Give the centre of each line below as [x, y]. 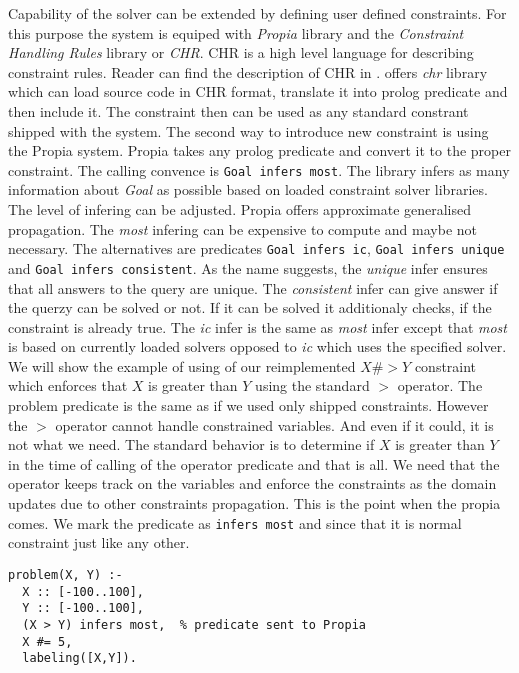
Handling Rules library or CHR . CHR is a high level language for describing [241, 52]
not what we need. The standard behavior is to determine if [191, 444]
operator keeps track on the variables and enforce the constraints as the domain [252, 483]
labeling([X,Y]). [79, 658]
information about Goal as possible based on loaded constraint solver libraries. [248, 189]
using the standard [312, 385]
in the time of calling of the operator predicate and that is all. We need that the [254, 463]
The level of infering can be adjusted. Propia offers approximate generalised [240, 209]
